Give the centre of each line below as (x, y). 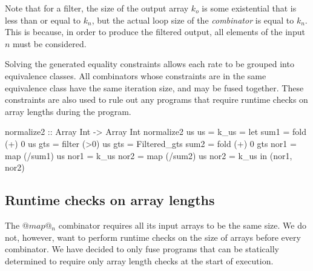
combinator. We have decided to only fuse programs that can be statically (142, 249)
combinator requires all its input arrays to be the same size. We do (182, 225)
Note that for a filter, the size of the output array (97, 8)
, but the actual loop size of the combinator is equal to (193, 20)
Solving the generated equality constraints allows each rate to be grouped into (150, 64)
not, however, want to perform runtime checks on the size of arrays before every (153, 237)
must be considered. (50, 43)
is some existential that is (249, 8)
